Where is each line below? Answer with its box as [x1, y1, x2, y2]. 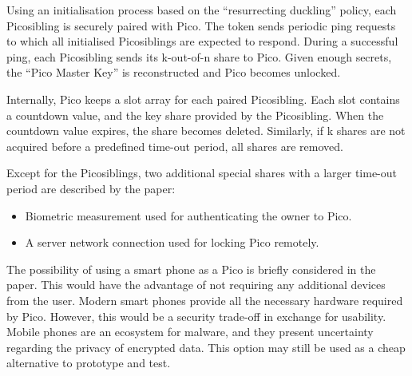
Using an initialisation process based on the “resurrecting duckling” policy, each [6, 2, 397, 18]
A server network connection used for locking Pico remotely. [25, 234, 319, 251]
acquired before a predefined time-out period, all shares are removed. [6, 137, 343, 154]
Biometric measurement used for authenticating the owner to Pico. [25, 207, 352, 224]
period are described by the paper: [6, 180, 176, 196]
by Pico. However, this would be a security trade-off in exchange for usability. [6, 307, 386, 324]
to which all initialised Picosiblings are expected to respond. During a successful [6, 33, 398, 49]
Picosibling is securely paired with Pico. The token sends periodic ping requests [6, 17, 396, 34]
